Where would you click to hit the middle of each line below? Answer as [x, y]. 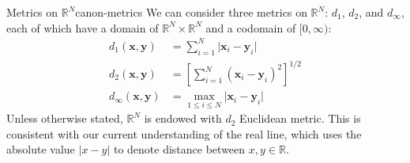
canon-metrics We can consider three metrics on [191, 12]
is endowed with [183, 118]
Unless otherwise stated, [65, 118]
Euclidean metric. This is [300, 118]
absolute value [41, 149]
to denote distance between [179, 149]
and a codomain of [251, 27]
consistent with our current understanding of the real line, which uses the [184, 133]
